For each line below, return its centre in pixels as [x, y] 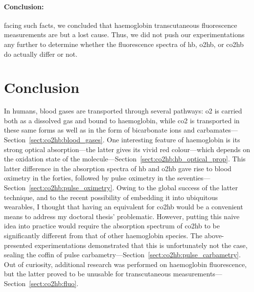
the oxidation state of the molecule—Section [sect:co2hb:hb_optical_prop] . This [125, 159]
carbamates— [217, 130]
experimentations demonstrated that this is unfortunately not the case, [141, 245]
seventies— [194, 178]
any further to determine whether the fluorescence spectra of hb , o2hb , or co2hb [124, 44]
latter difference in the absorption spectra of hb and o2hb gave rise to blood [118, 168]
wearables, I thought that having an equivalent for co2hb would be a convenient [124, 207]
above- [214, 236]
